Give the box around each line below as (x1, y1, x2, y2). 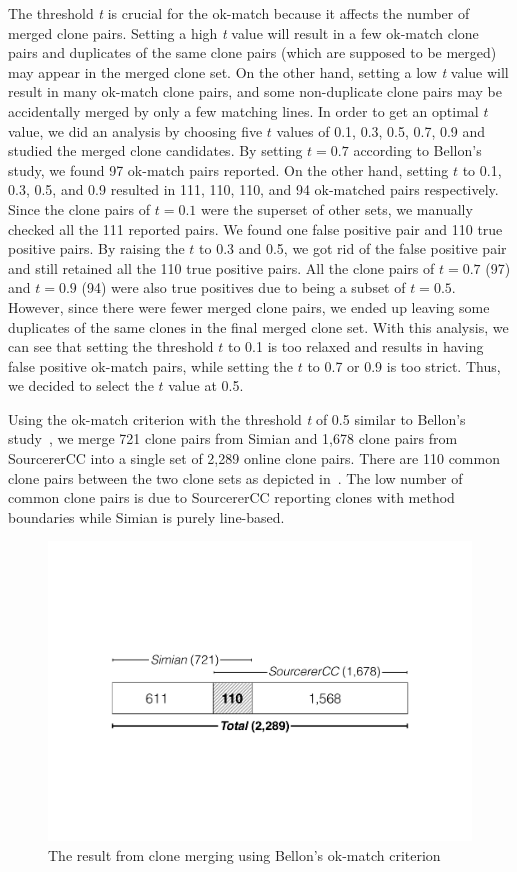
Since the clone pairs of (8, 198, 151, 219)
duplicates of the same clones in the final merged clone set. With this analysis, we (8, 316, 509, 337)
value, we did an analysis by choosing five (8, 120, 263, 141)
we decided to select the (8, 375, 154, 396)
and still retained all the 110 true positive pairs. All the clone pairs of (8, 257, 435, 278)
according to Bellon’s (353, 140, 482, 161)
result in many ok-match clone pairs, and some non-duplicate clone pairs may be (8, 81, 502, 102)
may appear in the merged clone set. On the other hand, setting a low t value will (8, 61, 509, 82)
